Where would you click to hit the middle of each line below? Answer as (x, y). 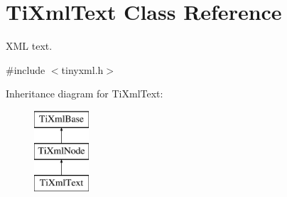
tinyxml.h (82, 69)
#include (26, 69)
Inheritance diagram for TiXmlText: (85, 94)
